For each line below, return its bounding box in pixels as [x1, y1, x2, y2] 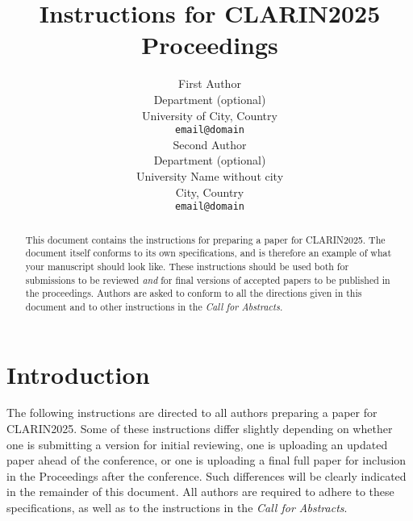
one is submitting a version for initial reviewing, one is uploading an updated [6, 436, 388, 452]
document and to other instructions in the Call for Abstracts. [25, 299, 283, 313]
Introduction [6, 357, 150, 390]
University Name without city [136, 167, 284, 184]
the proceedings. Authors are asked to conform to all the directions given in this [25, 286, 362, 300]
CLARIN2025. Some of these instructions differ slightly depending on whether [6, 420, 393, 437]
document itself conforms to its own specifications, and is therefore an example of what [25, 246, 392, 260]
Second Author [173, 135, 247, 152]
